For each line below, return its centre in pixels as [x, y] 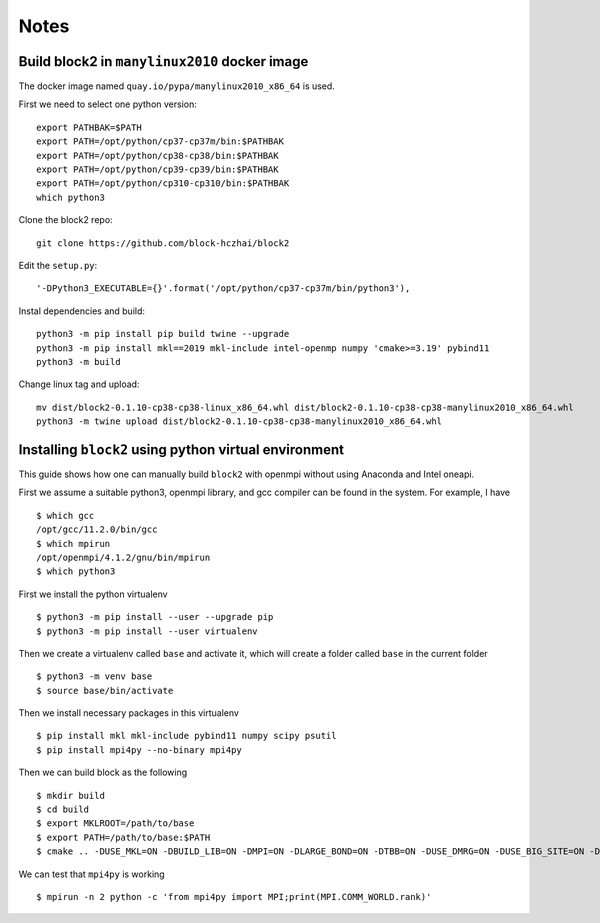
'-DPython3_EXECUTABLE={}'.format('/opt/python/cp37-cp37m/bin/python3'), [223, 288]
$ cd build [63, 809]
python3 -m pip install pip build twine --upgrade [163, 334]
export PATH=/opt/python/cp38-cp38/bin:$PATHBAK [157, 155]
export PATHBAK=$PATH [89, 127]
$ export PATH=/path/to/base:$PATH [123, 837]
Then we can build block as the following [103, 772]
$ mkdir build [70, 795]
